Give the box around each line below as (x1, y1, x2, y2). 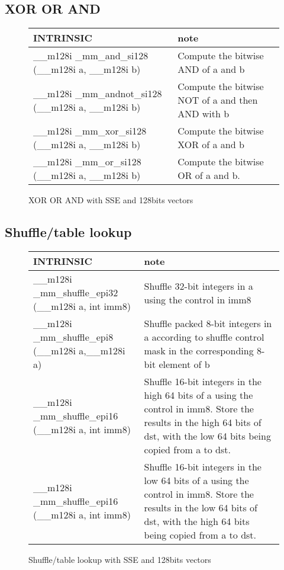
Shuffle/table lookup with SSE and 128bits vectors (28, 553, 211, 565)
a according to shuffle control (144, 330, 264, 344)
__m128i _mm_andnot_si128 (33, 86, 162, 100)
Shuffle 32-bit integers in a (144, 278, 253, 293)
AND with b (177, 107, 230, 121)
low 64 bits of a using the (144, 473, 249, 487)
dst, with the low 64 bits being (144, 429, 271, 443)
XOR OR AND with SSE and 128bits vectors (28, 194, 193, 206)
